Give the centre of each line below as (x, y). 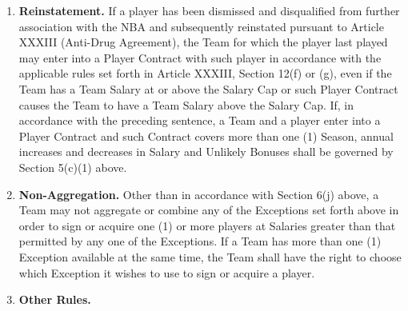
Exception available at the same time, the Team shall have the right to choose (210, 256)
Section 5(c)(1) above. (73, 167)
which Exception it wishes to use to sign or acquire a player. (167, 272)
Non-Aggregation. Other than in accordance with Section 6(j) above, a (199, 194)
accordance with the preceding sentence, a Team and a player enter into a (200, 120)
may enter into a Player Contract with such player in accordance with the (200, 57)
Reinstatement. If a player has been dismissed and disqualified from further (209, 10)
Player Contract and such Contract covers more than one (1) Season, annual (206, 136)
